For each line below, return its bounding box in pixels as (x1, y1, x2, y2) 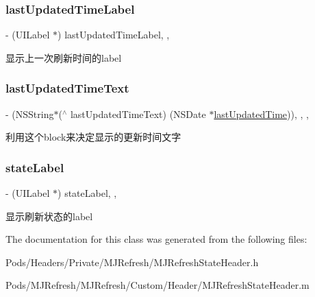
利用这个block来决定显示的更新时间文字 (5, 130, 181, 144)
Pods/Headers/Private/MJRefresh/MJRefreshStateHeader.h (5, 254, 259, 269)
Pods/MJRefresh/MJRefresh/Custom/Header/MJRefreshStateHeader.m (5, 278, 310, 292)
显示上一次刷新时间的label (5, 50, 122, 64)
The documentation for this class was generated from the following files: (5, 232, 307, 246)
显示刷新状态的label (5, 209, 93, 223)
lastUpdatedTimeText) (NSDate (70, 106, 206, 121)
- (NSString (5, 106, 54, 121)
